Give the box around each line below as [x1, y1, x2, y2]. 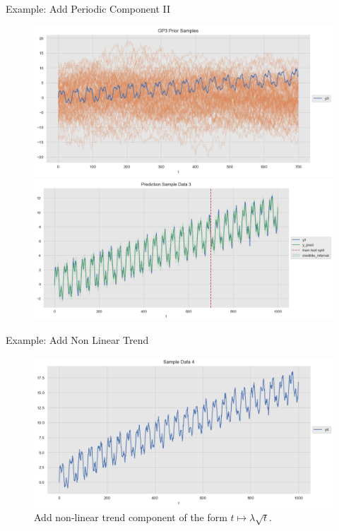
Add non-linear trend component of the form [34, 510, 227, 525]
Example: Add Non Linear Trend [6, 333, 149, 347]
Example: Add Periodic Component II [6, 1, 171, 16]
